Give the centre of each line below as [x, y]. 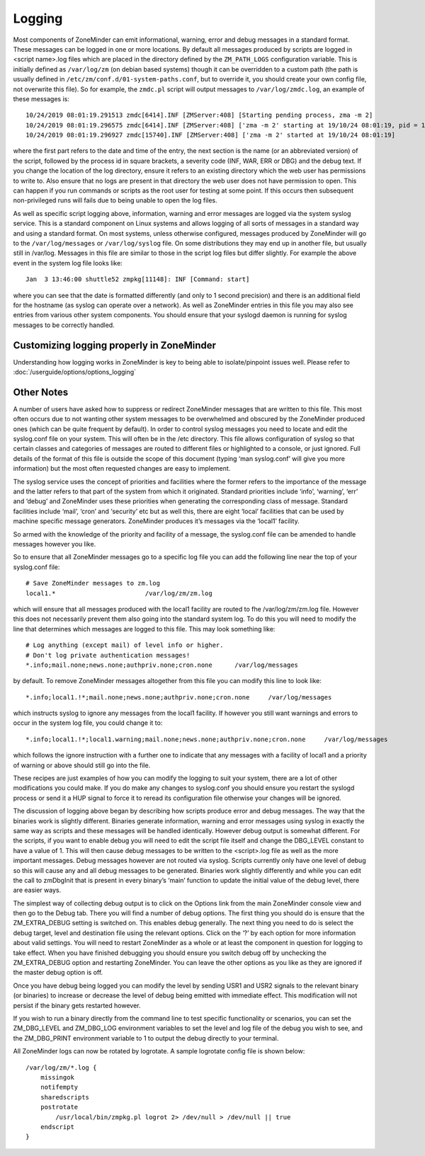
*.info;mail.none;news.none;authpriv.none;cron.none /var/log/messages [162, 665]
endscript [57, 1127]
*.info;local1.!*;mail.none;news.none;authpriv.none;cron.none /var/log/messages [179, 697]
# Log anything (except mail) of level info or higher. [125, 645]
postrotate [59, 1107]
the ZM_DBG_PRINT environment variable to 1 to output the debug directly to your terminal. [146, 1038]
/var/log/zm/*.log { [61, 1068]
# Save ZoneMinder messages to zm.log [93, 583]
